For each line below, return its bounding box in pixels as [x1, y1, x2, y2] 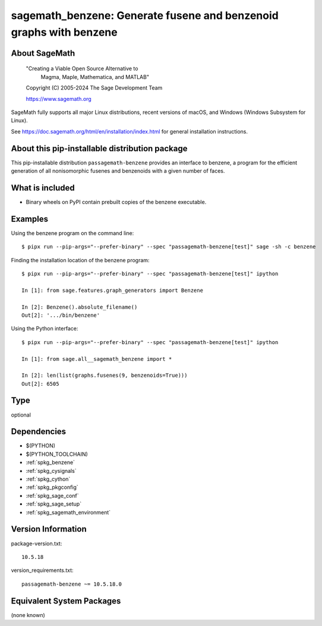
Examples [11, 214, 49, 224]
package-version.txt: [11, 540, 62, 547]
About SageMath [11, 48, 75, 58]
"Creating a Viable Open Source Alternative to [26, 65, 138, 72]
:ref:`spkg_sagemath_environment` [26, 509, 111, 516]
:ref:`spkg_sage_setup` [26, 500, 82, 507]
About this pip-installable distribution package [11, 143, 188, 154]
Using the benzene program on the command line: [11, 229, 134, 237]
